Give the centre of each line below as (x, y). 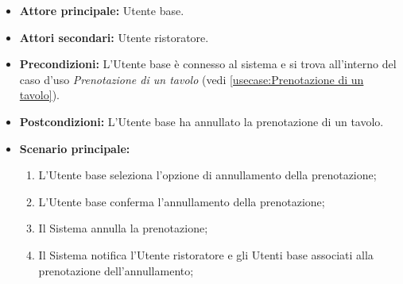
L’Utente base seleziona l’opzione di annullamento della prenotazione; (207, 175)
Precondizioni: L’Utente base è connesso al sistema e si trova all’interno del (208, 64)
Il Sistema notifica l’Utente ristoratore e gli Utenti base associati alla (206, 254)
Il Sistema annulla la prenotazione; (123, 228)
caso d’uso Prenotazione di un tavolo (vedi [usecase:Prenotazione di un (192, 79)
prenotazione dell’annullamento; (116, 270)
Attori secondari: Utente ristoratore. (114, 37)
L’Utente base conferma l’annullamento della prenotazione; (182, 201)
